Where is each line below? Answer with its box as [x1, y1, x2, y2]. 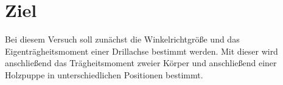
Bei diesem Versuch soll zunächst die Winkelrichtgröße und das [5, 33, 240, 46]
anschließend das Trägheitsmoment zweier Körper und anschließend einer [5, 56, 277, 69]
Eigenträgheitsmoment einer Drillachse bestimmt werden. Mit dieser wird [5, 44, 278, 57]
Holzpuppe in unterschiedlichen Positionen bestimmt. [5, 68, 203, 81]
